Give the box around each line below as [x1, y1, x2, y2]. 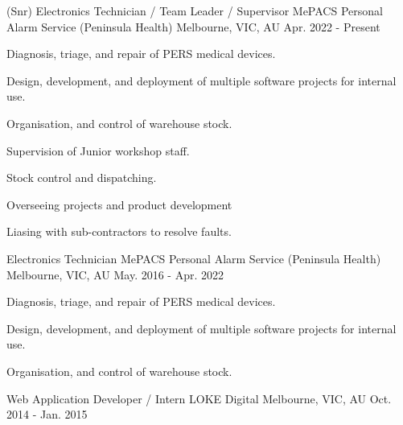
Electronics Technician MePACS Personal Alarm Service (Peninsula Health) [6, 250, 381, 266]
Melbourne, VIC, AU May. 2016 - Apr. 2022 [6, 266, 224, 283]
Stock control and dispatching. [6, 169, 157, 186]
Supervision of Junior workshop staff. [6, 142, 190, 159]
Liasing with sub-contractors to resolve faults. [6, 223, 232, 240]
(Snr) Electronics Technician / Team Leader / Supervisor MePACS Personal [6, 2, 383, 19]
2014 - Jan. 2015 [6, 406, 88, 423]
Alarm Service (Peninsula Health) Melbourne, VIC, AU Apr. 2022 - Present [6, 18, 380, 35]
